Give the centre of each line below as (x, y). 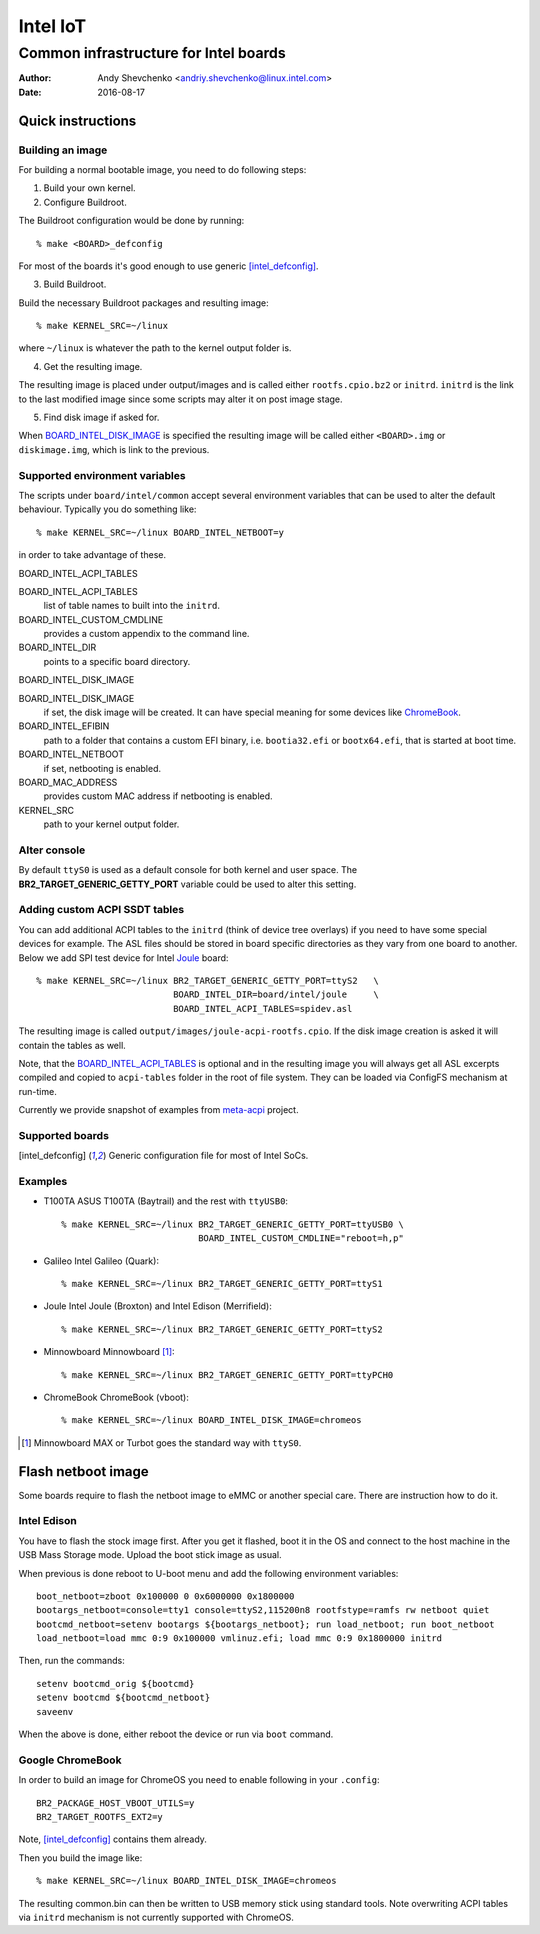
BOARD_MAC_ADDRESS (68, 782)
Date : (30, 92)
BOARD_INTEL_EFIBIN (64, 726)
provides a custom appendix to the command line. (146, 634)
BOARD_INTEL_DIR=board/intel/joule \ (276, 994)
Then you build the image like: (80, 1857)
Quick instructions (77, 120)
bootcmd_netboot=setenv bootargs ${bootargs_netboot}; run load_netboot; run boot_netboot (265, 1624)
